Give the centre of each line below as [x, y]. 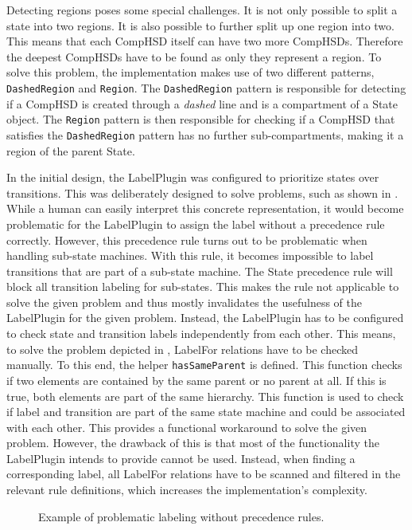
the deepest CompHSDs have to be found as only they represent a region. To [194, 56]
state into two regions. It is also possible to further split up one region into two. [200, 25]
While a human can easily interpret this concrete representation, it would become [205, 208]
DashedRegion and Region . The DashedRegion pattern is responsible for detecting [206, 87]
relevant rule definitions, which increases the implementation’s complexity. [187, 490]
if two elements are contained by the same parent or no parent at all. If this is [196, 380]
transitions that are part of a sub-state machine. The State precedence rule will [200, 271]
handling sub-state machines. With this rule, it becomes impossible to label [190, 255]
